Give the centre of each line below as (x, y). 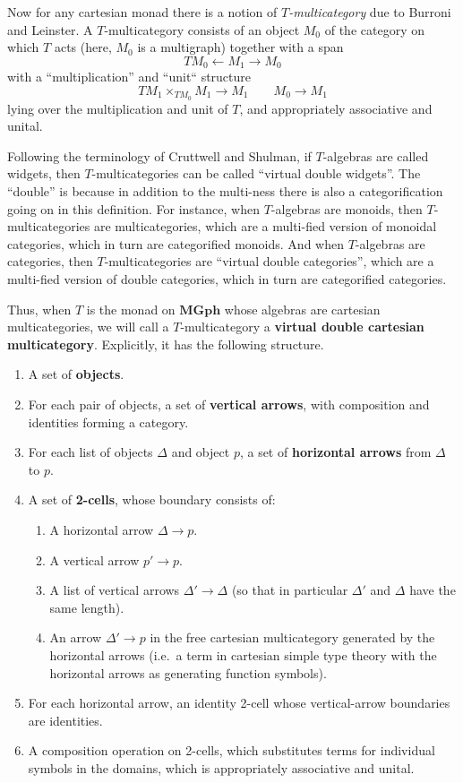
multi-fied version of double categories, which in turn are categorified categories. (227, 279)
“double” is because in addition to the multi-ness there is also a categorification (225, 191)
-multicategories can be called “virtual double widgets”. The (256, 173)
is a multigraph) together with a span (240, 47)
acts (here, (83, 47)
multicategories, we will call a (88, 327)
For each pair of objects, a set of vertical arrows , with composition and (229, 404)
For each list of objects (90, 452)
